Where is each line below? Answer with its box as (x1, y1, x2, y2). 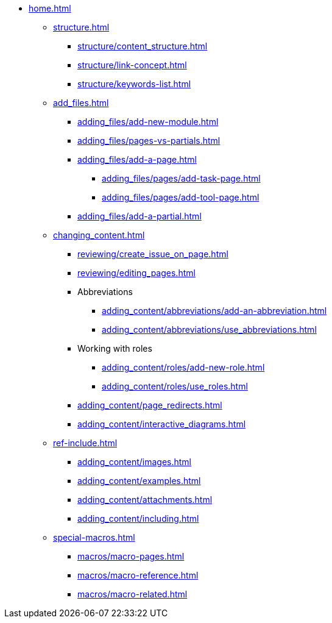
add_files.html (53, 98, 109, 108)
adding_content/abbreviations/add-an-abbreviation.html (102, 305, 327, 316)
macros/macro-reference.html (77, 570, 199, 580)
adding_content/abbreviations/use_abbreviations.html (102, 324, 317, 335)
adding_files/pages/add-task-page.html (102, 173, 261, 183)
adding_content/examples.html (77, 475, 201, 486)
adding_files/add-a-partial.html (77, 211, 202, 221)
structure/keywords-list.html (77, 79, 191, 89)
